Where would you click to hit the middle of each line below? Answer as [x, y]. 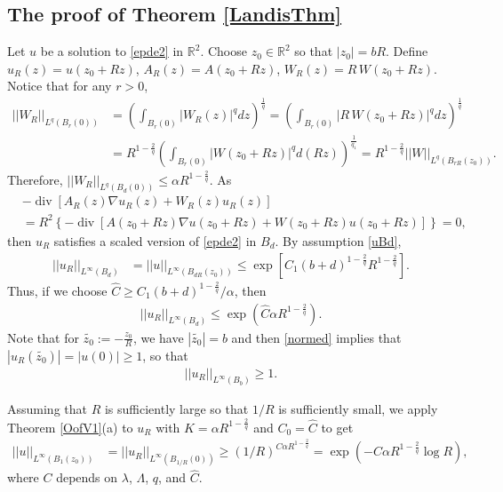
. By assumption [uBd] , [338, 240]
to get [337, 427]
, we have [158, 337]
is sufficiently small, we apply [358, 409]
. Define [407, 51]
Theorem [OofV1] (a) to [70, 427]
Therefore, [35, 179]
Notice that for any [60, 86]
